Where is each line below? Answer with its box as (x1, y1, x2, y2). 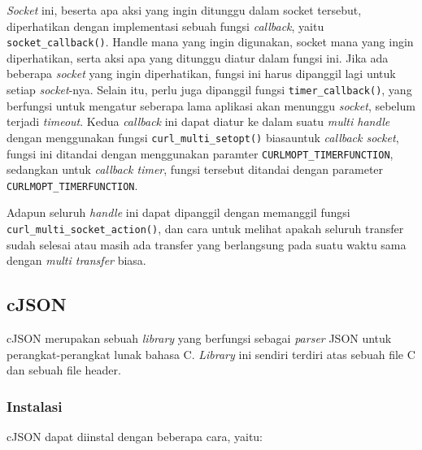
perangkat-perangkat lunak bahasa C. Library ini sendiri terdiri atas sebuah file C (7, 345, 415, 362)
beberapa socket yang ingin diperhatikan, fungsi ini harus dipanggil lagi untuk (7, 65, 396, 82)
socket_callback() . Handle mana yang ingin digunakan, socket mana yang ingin (7, 33, 414, 50)
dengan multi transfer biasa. (7, 252, 146, 269)
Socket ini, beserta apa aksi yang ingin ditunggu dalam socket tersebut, (7, 2, 362, 18)
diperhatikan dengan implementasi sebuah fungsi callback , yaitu (7, 17, 324, 34)
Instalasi (7, 396, 63, 416)
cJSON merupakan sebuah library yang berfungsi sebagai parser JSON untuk (7, 330, 392, 347)
